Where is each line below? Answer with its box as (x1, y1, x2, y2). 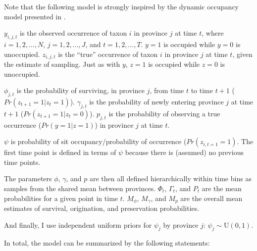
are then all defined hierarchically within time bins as (89, 173, 252, 184)
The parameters (4, 173, 52, 184)
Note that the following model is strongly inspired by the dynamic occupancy (4, 1, 239, 11)
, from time (150, 85, 184, 96)
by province (163, 219, 199, 230)
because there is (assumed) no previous (125, 147, 244, 157)
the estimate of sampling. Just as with (4, 59, 120, 69)
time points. (4, 156, 41, 167)
